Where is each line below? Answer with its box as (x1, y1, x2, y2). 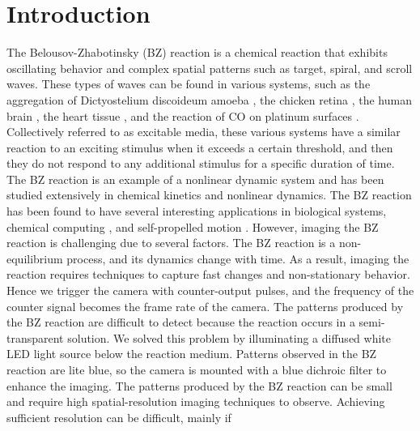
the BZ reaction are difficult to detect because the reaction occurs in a (6, 314, 355, 331)
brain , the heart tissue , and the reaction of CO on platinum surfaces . (6, 107, 359, 124)
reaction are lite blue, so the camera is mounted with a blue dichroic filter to (6, 361, 387, 378)
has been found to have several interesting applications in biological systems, (6, 203, 387, 220)
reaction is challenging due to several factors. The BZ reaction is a (6, 234, 336, 251)
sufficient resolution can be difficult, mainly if (6, 408, 231, 425)
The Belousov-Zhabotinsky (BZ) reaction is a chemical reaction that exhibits (6, 44, 388, 61)
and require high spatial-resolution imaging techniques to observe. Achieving (6, 393, 385, 410)
